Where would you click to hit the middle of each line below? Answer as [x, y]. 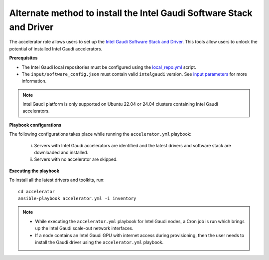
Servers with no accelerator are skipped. [76, 159]
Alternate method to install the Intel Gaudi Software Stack [131, 13]
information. [34, 81]
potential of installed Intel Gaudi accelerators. [56, 49]
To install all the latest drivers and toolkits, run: [57, 180]
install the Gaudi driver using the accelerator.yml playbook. [99, 242]
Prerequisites [23, 58]
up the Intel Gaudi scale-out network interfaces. [84, 228]
